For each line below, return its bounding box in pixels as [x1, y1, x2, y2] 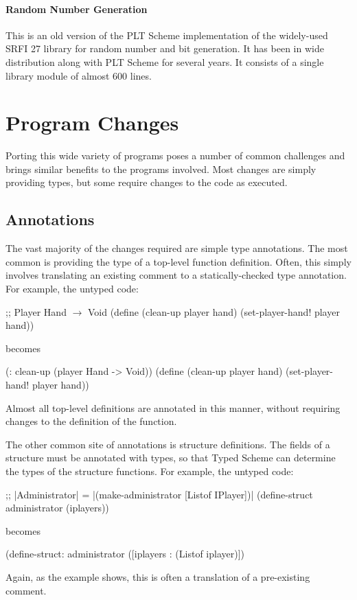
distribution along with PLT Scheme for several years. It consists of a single [5, 54, 324, 69]
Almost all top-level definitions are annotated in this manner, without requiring [5, 400, 341, 415]
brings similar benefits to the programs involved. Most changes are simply [5, 161, 316, 176]
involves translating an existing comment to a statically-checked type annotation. [5, 268, 347, 282]
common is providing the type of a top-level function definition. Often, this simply [5, 254, 352, 268]
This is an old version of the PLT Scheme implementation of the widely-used [5, 27, 328, 42]
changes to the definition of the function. [5, 414, 177, 428]
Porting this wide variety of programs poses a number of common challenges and [5, 148, 345, 163]
